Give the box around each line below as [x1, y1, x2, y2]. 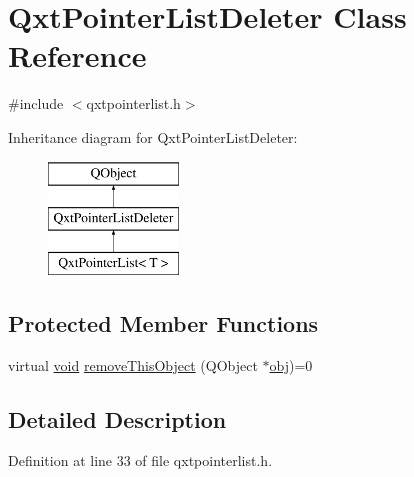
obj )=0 [269, 354, 313, 375]
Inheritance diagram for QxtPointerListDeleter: [8, 126, 298, 147]
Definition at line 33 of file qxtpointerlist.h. [8, 450, 273, 471]
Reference [8, 35, 147, 76]
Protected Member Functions [8, 307, 319, 338]
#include [8, 93, 64, 114]
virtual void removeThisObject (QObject [8, 354, 258, 375]
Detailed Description [8, 403, 227, 434]
